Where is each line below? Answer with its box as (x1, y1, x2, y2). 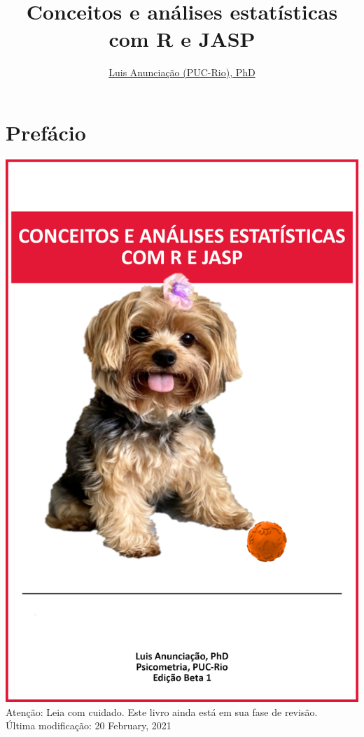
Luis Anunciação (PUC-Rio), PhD (108, 65, 255, 80)
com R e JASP (108, 24, 255, 53)
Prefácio (6, 117, 86, 146)
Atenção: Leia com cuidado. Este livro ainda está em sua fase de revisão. (6, 704, 318, 719)
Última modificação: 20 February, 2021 (6, 718, 171, 733)
